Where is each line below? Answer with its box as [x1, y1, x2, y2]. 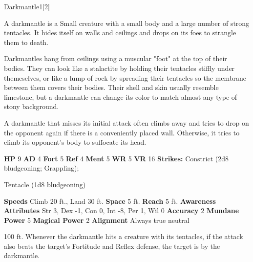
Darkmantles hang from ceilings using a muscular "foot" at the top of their [4, 53, 227, 64]
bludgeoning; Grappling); [4, 163, 79, 173]
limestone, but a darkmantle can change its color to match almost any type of [4, 91, 237, 102]
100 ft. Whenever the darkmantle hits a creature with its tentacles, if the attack [4, 231, 243, 241]
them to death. [4, 37, 48, 47]
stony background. [4, 101, 59, 111]
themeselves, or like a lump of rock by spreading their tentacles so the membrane [4, 72, 246, 83]
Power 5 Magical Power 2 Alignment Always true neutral [4, 215, 190, 225]
